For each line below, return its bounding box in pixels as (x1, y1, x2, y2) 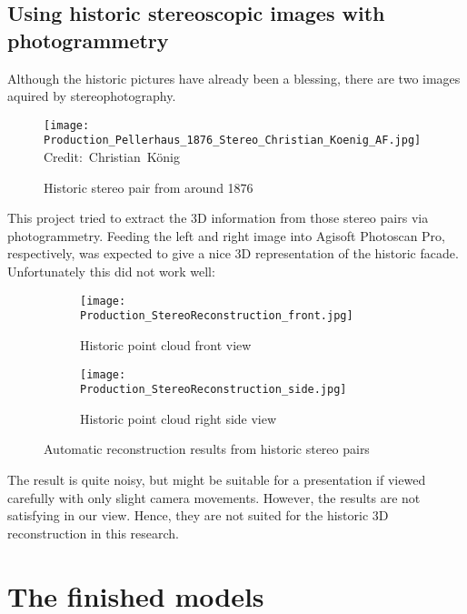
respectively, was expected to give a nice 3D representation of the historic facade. (7, 244, 459, 263)
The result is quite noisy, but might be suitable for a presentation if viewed (7, 470, 426, 489)
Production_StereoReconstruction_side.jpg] (80, 383, 347, 397)
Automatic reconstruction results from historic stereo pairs (44, 439, 370, 458)
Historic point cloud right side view (80, 408, 277, 428)
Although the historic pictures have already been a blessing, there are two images (7, 68, 461, 87)
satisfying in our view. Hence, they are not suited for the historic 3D (7, 506, 389, 525)
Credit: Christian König (44, 147, 180, 166)
